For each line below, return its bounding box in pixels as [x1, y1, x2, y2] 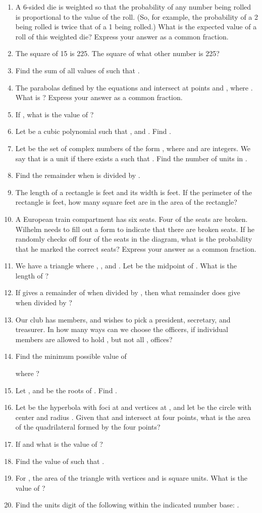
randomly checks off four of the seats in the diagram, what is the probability [15, 234, 252, 244]
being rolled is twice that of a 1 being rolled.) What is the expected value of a [15, 21, 257, 32]
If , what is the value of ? [15, 109, 94, 119]
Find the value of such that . [15, 455, 104, 466]
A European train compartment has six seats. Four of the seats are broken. [15, 213, 248, 224]
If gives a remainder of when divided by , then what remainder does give [15, 287, 240, 298]
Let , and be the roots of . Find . [15, 385, 117, 395]
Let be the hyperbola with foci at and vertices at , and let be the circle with [15, 402, 251, 412]
